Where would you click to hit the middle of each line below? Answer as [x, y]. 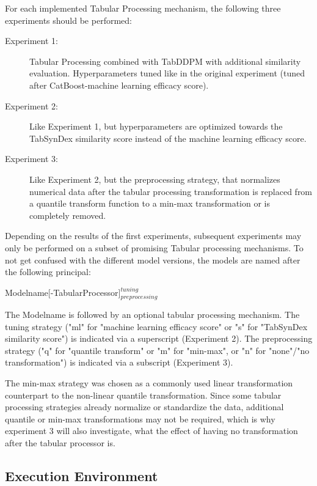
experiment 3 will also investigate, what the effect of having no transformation [151, 431]
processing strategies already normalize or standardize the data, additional [144, 407]
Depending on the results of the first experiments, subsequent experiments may [153, 236]
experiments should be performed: [68, 20]
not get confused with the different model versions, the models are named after [153, 260]
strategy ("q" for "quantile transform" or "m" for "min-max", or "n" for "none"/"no [157, 350]
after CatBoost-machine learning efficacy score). [119, 85]
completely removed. [68, 215]
